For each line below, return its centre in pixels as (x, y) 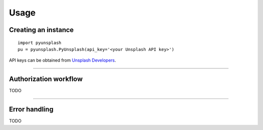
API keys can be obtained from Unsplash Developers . (63, 60)
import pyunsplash (40, 43)
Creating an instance (41, 30)
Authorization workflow (46, 79)
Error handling (31, 109)
